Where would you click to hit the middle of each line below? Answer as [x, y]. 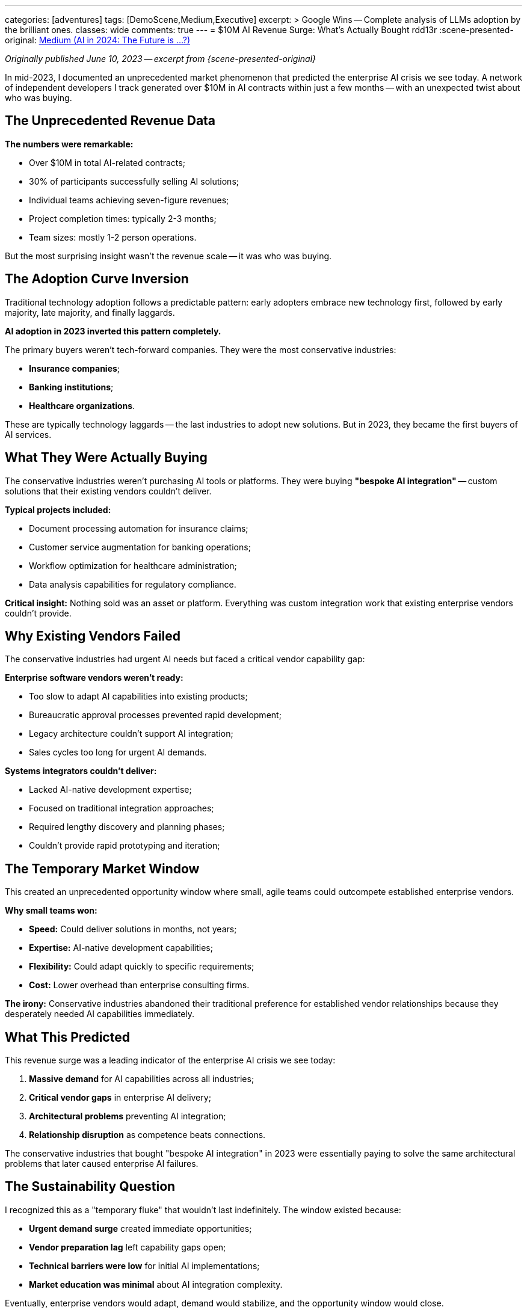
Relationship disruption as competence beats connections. [147, 1135]
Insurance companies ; [75, 368]
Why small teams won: [51, 911]
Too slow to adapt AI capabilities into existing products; [138, 696]
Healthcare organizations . [82, 405]
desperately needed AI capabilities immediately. [100, 1014]
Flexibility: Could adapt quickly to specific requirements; [142, 967]
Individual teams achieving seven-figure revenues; [129, 200]
